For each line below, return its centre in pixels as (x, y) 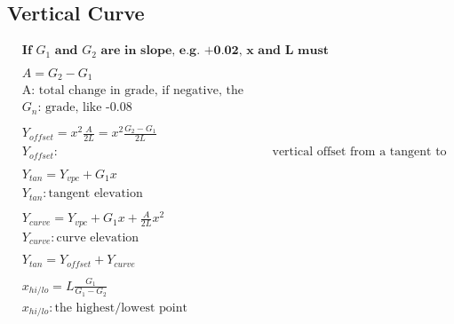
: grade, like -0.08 (85, 108)
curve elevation (98, 237)
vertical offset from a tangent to (359, 152)
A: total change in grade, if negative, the (133, 91)
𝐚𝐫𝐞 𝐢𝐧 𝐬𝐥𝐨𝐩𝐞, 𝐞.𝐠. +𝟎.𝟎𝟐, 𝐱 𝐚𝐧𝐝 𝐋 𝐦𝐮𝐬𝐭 (215, 51)
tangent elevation (96, 194)
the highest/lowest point (121, 308)
